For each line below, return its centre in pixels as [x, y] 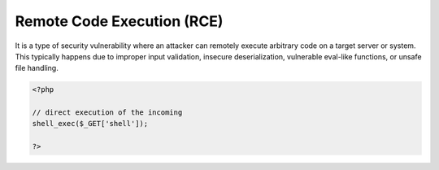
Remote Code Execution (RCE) [119, 21]
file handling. [37, 68]
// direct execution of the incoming [107, 113]
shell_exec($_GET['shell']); [90, 124]
